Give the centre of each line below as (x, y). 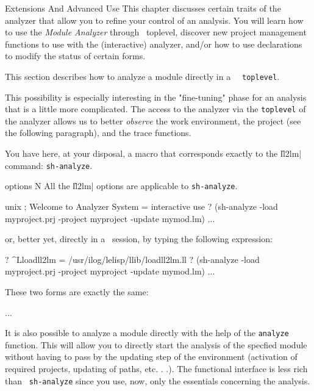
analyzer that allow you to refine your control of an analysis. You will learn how (154, 20)
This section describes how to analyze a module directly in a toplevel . (142, 76)
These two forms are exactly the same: (77, 291)
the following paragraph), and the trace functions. (98, 133)
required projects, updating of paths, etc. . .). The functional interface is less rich (156, 368)
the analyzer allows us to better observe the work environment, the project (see (153, 120)
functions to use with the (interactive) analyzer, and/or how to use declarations (154, 44)
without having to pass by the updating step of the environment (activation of (151, 357)
